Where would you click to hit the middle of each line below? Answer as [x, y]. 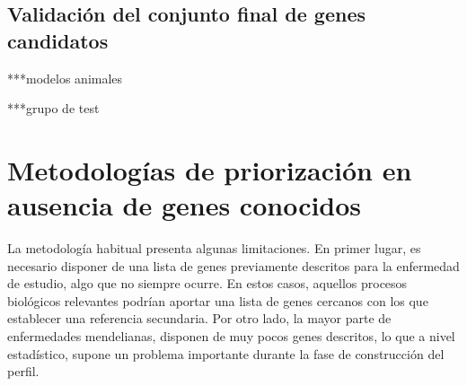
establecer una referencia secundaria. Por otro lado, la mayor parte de [199, 318]
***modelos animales [65, 78]
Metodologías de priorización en [210, 169]
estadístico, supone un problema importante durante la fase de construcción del [226, 353]
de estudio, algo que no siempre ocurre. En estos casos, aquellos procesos [207, 283]
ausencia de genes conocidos [185, 205]
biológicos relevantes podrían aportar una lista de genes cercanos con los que [218, 300]
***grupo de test [53, 108]
